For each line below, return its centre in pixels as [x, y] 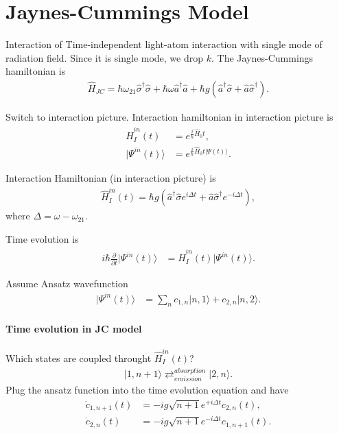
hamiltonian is [36, 71]
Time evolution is [42, 238]
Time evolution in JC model [74, 329]
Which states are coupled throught [79, 358]
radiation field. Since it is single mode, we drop [105, 57]
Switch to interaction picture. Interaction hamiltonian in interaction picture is [169, 116]
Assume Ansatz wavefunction [67, 283]
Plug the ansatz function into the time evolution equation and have [147, 389]
